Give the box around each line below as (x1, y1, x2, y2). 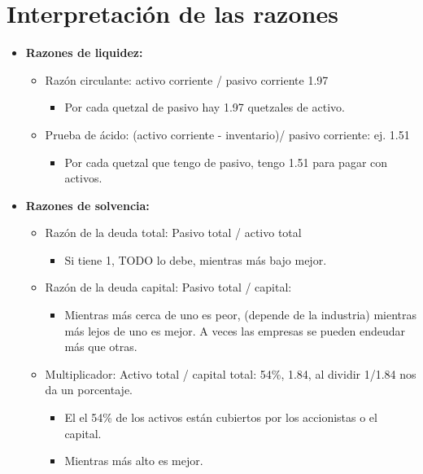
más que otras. (64, 338, 137, 355)
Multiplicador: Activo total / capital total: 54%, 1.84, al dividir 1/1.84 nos (45, 365, 416, 382)
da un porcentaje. (45, 381, 133, 398)
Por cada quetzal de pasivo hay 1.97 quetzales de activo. (64, 99, 345, 116)
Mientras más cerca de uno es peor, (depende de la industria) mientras (64, 306, 417, 323)
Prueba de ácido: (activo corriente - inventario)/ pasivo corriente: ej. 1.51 (45, 125, 410, 143)
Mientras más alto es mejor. (64, 452, 203, 469)
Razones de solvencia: (25, 196, 150, 213)
